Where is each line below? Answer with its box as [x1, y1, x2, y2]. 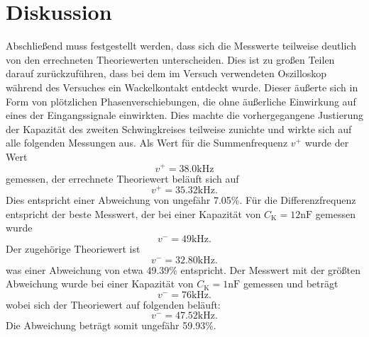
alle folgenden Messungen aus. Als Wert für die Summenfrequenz [6, 135, 288, 150]
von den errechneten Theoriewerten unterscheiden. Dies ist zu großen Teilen [6, 52, 335, 67]
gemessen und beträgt [243, 276, 338, 291]
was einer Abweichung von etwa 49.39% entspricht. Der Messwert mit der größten [6, 262, 360, 277]
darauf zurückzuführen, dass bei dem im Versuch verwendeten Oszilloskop [6, 66, 327, 81]
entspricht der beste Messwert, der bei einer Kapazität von [6, 206, 261, 221]
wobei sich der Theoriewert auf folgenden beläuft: [6, 297, 221, 312]
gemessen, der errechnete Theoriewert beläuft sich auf [6, 171, 239, 185]
